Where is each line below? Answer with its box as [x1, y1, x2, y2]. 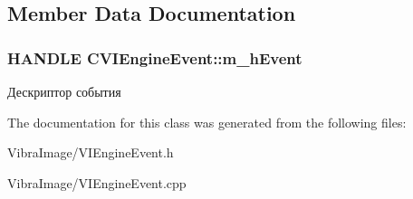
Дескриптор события [7, 82, 121, 100]
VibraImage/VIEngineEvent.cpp [7, 173, 187, 192]
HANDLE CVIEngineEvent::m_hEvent [7, 46, 303, 69]
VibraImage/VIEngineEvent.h [7, 143, 174, 162]
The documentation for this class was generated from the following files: [7, 112, 407, 131]
